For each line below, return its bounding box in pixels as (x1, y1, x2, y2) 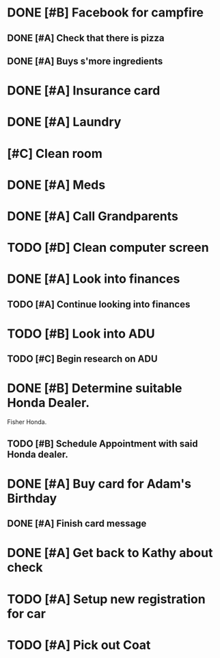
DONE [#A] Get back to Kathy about (7, 545, 213, 561)
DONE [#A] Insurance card (7, 83, 161, 99)
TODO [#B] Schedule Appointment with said (7, 438, 198, 449)
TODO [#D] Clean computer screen (7, 240, 210, 255)
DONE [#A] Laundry (7, 115, 122, 130)
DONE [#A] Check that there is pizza (7, 32, 165, 44)
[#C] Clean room (7, 145, 102, 161)
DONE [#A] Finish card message (7, 518, 147, 530)
